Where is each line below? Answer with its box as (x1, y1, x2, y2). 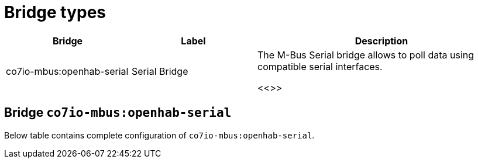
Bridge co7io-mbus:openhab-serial (4, 105, 232, 120)
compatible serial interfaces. (257, 60, 383, 72)
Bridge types (4, 2, 106, 22)
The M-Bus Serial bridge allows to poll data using (257, 48, 474, 61)
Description (355, 34, 408, 47)
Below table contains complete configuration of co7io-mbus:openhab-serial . (4, 130, 315, 140)
